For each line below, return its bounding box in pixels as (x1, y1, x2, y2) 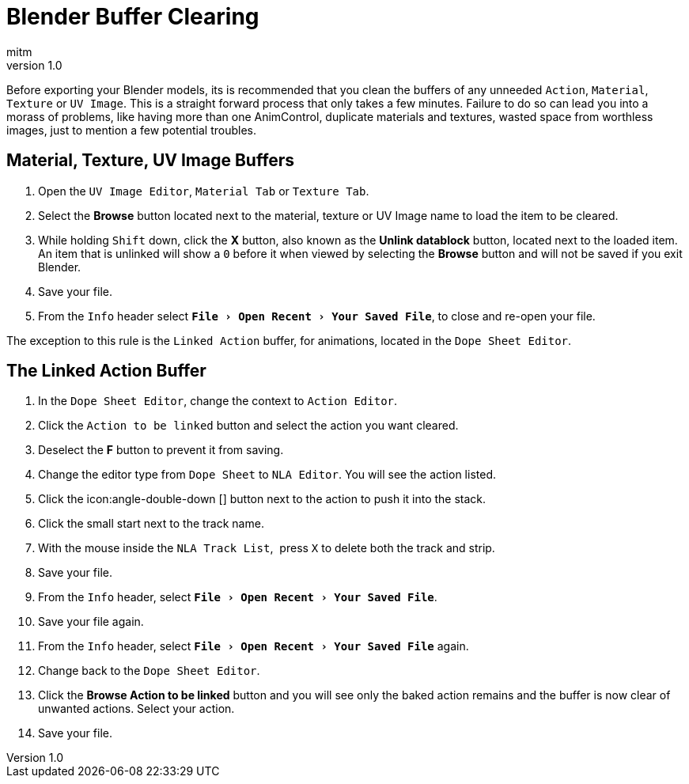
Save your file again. (38, 615, 144, 629)
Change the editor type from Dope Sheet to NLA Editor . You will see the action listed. (38, 468, 496, 482)
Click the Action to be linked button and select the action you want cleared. (38, 419, 459, 433)
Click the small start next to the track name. (38, 517, 264, 531)
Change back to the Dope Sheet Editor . (38, 664, 260, 678)
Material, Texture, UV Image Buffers (6, 150, 295, 171)
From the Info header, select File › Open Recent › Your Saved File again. (38, 639, 469, 653)
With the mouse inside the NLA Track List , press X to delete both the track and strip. (38, 541, 495, 555)
